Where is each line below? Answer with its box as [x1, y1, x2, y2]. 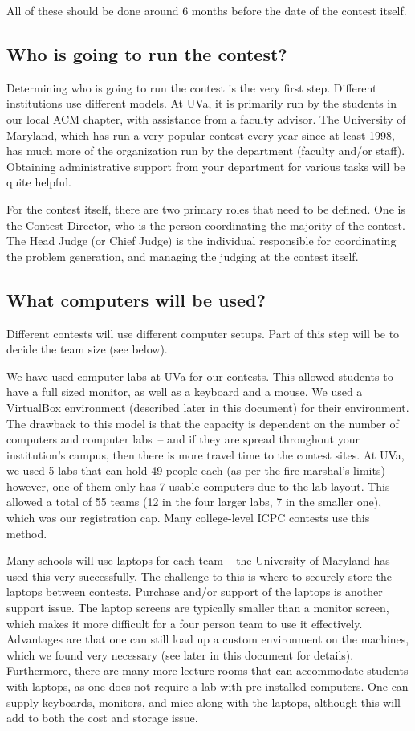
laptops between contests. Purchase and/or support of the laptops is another [6, 583, 383, 600]
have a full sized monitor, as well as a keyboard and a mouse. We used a [6, 383, 363, 400]
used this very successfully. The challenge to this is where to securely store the [6, 567, 392, 584]
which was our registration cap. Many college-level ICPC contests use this [6, 509, 370, 526]
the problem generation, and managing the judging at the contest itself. [6, 247, 359, 264]
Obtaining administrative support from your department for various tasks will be [6, 157, 405, 174]
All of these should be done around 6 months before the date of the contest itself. [6, 2, 407, 18]
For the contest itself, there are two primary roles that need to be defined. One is [6, 200, 405, 217]
